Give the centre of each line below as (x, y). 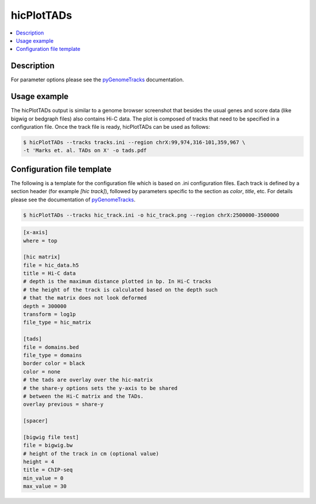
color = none (42, 371)
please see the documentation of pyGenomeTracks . (73, 200)
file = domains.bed (51, 347)
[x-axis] (36, 232)
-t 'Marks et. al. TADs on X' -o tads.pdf (85, 150)
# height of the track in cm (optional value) (91, 453)
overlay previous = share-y (63, 404)
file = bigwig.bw (48, 445)
